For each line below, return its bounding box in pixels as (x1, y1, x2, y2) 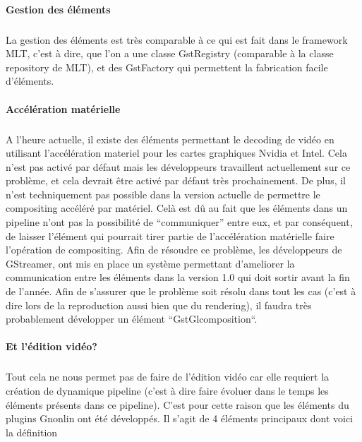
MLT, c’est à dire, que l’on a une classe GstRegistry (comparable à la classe (6, 46, 334, 61)
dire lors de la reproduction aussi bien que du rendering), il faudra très (6, 297, 312, 312)
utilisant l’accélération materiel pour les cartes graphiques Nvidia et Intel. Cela (6, 145, 347, 160)
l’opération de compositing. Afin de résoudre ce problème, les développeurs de (6, 242, 342, 257)
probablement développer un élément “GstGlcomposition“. (6, 311, 258, 326)
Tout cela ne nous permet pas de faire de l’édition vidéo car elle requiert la (6, 369, 330, 384)
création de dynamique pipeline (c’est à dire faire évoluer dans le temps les (6, 383, 329, 398)
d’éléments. (6, 73, 54, 88)
